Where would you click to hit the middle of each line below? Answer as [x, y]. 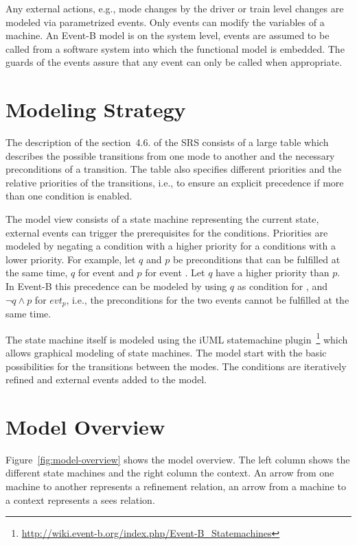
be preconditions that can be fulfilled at [256, 259]
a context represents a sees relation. [80, 499]
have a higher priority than [273, 272]
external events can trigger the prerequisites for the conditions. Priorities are [167, 232]
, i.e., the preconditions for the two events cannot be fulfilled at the [208, 299]
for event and [106, 272]
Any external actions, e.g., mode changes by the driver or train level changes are [175, 8]
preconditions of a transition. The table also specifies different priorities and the [174, 169]
